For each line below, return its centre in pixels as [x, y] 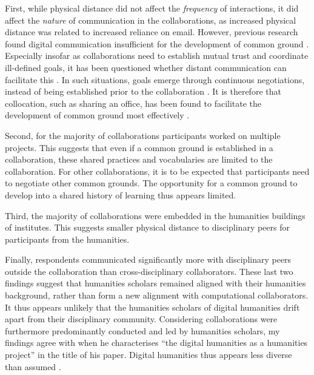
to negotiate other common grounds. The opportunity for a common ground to [151, 183]
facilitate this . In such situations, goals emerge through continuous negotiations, [155, 79]
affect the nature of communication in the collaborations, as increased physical [151, 20]
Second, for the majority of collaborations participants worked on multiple [143, 135]
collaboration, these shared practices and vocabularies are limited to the [139, 159]
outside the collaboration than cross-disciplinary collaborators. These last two [149, 271]
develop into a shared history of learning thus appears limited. [121, 194]
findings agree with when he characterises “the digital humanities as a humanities [156, 343]
